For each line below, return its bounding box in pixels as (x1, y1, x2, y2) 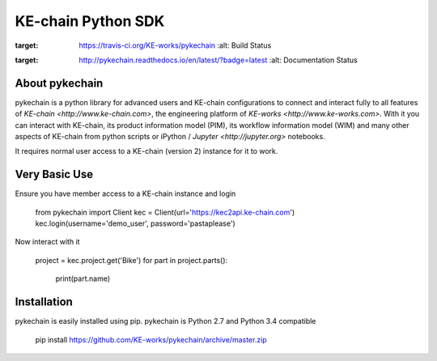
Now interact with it (15, 237, 80, 247)
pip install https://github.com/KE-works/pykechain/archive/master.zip (35, 334, 267, 344)
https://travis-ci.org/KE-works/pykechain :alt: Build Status (78, 40, 272, 50)
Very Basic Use (15, 168, 93, 181)
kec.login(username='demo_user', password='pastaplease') (35, 219, 235, 228)
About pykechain (15, 76, 104, 90)
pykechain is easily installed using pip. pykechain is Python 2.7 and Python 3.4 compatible (15, 316, 316, 326)
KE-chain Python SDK (15, 12, 165, 30)
